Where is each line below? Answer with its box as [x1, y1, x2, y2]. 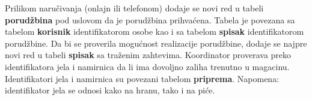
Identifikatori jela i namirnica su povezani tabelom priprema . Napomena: [5, 72, 280, 84]
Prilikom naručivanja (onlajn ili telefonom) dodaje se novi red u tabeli [5, 2, 264, 14]
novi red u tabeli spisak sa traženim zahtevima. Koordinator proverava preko [5, 49, 292, 61]
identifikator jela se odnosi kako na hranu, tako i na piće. [5, 84, 215, 96]
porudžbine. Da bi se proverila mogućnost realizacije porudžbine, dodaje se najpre [5, 37, 307, 49]
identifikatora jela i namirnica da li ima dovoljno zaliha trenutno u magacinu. [5, 60, 290, 72]
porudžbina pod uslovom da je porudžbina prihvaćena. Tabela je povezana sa [5, 13, 295, 26]
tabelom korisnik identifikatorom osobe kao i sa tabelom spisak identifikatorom [5, 25, 304, 38]
